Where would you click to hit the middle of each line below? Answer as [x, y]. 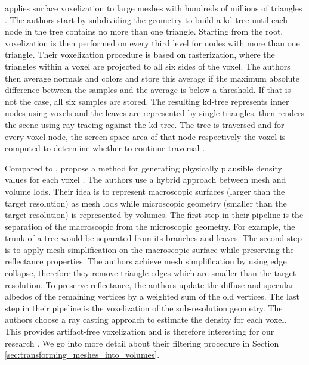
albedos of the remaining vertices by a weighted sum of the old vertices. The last [152, 296]
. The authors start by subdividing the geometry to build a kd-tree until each [146, 19]
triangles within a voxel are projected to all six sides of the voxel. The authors [148, 66]
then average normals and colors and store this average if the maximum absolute [152, 78]
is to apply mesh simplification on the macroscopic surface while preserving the [149, 249]
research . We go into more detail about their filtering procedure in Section [142, 343]
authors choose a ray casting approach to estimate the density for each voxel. [146, 319]
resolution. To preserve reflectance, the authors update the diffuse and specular [149, 284]
